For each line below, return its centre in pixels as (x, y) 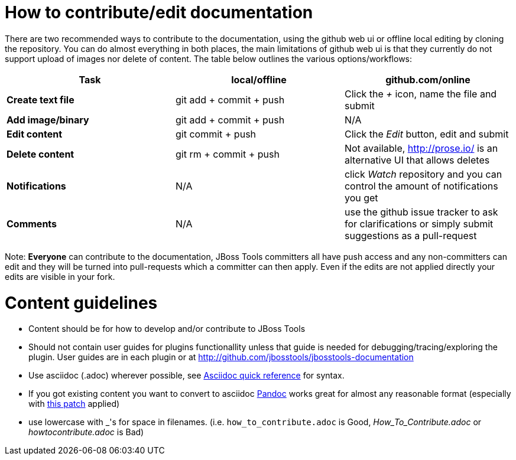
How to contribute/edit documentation (159, 12)
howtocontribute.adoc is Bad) (86, 432)
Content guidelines (81, 303)
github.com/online (428, 79)
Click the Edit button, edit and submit (426, 134)
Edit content (35, 134)
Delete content (40, 154)
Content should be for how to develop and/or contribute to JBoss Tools (167, 329)
